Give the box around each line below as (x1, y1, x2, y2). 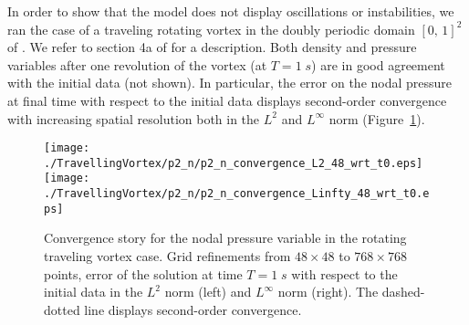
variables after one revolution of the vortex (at (7, 55, 267, 74)
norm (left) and (164, 282, 252, 301)
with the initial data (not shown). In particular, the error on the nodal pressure (7, 73, 453, 92)
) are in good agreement (311, 55, 445, 74)
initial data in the (44, 282, 143, 301)
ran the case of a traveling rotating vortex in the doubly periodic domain (7, 19, 415, 38)
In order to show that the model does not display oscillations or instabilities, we (7, 2, 454, 20)
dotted (44, 299, 80, 319)
